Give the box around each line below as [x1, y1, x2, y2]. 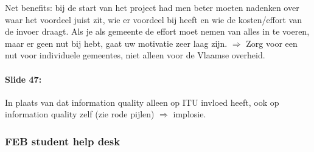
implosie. [173, 108, 206, 120]
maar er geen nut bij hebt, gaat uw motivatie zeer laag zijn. [5, 36, 228, 49]
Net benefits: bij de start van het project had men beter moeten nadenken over [5, 1, 299, 13]
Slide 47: [5, 72, 42, 85]
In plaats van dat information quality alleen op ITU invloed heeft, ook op [5, 95, 279, 108]
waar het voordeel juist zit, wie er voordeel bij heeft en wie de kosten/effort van [5, 13, 302, 26]
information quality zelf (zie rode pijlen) [5, 108, 155, 120]
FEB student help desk [5, 133, 120, 148]
